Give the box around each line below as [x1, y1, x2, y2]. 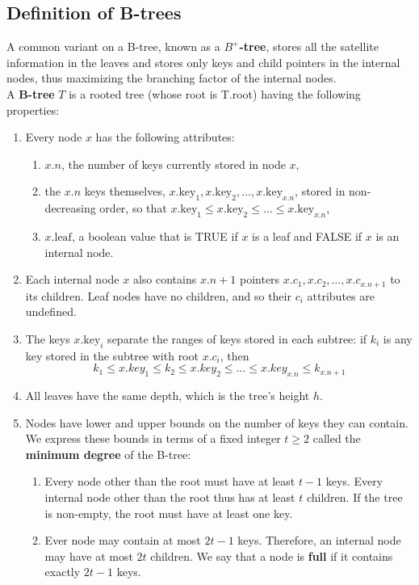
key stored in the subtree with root [25, 347, 199, 364]
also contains [132, 271, 197, 288]
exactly [44, 563, 81, 580]
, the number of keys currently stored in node [61, 155, 286, 172]
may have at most [44, 547, 133, 564]
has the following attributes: [95, 128, 235, 145]
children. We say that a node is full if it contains [150, 547, 393, 564]
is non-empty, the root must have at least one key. [44, 504, 293, 521]
